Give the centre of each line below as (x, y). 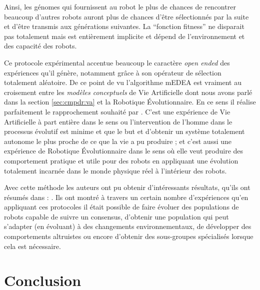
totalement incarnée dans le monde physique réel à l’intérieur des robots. (115, 170)
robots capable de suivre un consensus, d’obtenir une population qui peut (116, 216)
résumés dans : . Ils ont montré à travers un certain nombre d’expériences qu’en (126, 197)
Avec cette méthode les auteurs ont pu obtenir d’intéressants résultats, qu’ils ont (127, 187)
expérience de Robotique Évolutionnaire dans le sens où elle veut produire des (124, 151)
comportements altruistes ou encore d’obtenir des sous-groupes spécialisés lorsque (129, 236)
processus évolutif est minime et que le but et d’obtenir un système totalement (124, 131)
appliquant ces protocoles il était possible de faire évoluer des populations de (121, 207)
